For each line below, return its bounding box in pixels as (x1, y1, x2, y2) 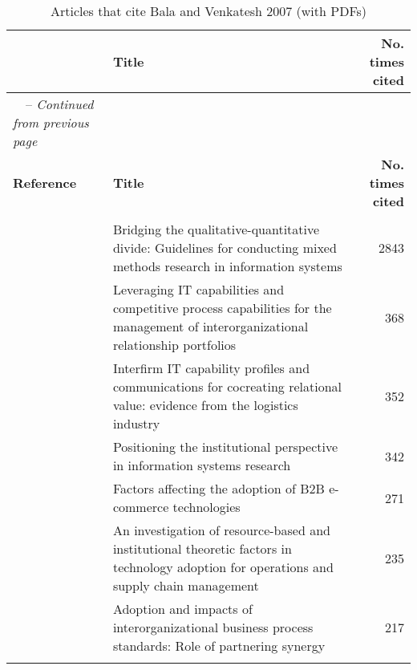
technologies (172, 497, 241, 516)
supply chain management (112, 576, 259, 595)
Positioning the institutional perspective (112, 437, 338, 456)
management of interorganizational (112, 317, 309, 335)
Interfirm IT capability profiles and (112, 359, 310, 377)
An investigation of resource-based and (112, 521, 330, 539)
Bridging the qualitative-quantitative (112, 220, 320, 238)
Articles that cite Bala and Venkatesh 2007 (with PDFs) (50, 2, 367, 20)
